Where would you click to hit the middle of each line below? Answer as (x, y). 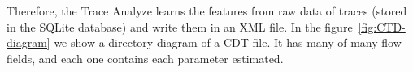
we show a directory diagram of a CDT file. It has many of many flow (228, 42)
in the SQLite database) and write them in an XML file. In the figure (180, 26)
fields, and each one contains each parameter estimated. (145, 58)
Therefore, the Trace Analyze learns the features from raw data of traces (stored (207, 11)
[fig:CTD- (382, 26)
